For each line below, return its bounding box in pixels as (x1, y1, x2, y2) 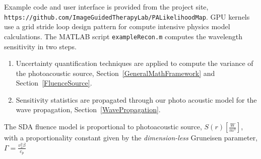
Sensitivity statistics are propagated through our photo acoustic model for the (16, 94, 257, 105)
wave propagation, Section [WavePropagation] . (16, 104, 161, 115)
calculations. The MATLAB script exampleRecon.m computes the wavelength (4, 31, 243, 41)
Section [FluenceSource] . (16, 77, 92, 88)
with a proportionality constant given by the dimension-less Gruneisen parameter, (4, 132, 258, 143)
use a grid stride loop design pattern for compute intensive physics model (4, 21, 230, 32)
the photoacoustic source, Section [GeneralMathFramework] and (16, 67, 215, 78)
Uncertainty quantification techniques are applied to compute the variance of (16, 58, 253, 68)
